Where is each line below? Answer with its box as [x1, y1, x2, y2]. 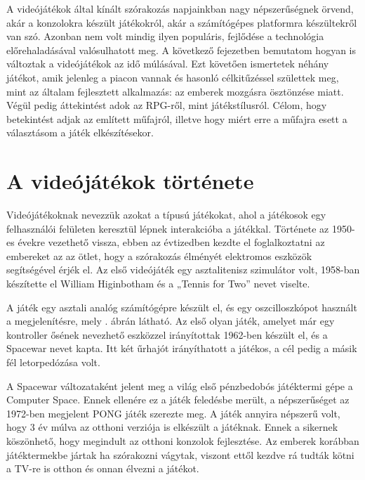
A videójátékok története [6, 167, 254, 195]
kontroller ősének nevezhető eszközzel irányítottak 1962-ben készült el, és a [6, 327, 328, 342]
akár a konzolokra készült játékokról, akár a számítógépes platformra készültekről [6, 15, 357, 30]
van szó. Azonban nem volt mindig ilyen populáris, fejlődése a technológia [6, 29, 324, 44]
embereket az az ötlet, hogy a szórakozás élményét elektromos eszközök [6, 248, 312, 263]
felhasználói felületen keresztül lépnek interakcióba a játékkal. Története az [6, 221, 329, 235]
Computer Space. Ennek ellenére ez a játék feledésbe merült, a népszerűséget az [6, 392, 350, 407]
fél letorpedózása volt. [6, 355, 100, 369]
